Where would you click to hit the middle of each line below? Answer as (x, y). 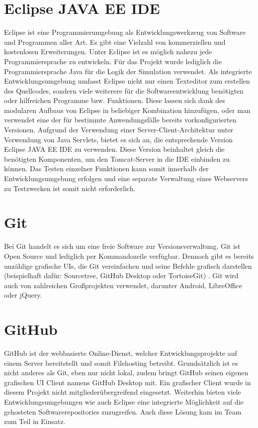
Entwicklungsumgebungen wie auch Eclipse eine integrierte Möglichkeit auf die (124, 402)
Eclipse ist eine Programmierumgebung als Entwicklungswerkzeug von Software (125, 32)
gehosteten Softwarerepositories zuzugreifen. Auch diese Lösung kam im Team (123, 411)
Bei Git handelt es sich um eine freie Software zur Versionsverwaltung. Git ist (122, 246)
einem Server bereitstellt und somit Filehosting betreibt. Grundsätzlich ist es (121, 363)
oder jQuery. (23, 295)
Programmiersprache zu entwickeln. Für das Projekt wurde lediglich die (113, 61)
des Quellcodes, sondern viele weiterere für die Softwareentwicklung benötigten (124, 90)
